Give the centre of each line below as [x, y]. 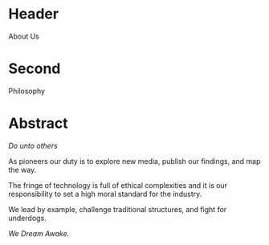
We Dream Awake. [39, 233]
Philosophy [27, 91]
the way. [22, 169]
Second [35, 69]
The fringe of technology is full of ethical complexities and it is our [118, 185]
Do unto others [33, 145]
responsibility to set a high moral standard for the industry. [105, 194]
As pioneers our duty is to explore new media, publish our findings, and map [134, 161]
